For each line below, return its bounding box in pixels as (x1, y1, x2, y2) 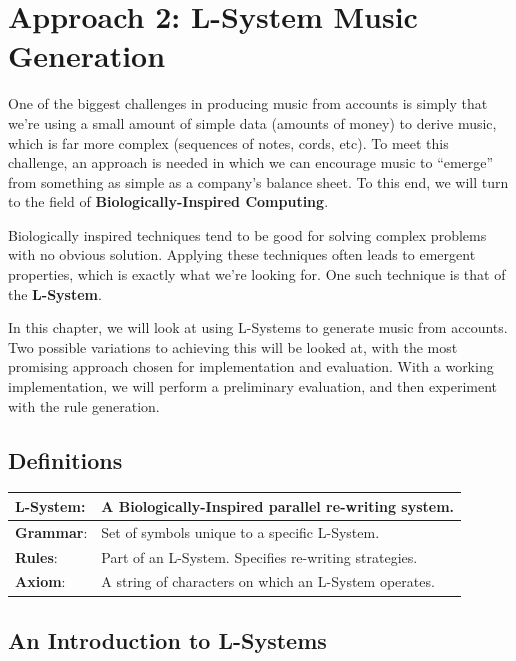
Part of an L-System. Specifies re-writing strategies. (101, 546, 418, 567)
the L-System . (8, 283, 102, 304)
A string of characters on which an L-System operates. (101, 571, 435, 592)
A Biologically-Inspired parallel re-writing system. (101, 495, 455, 516)
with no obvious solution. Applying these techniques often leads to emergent (8, 244, 476, 265)
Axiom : (15, 571, 66, 592)
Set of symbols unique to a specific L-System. (101, 521, 380, 542)
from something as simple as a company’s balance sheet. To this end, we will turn (8, 171, 509, 192)
